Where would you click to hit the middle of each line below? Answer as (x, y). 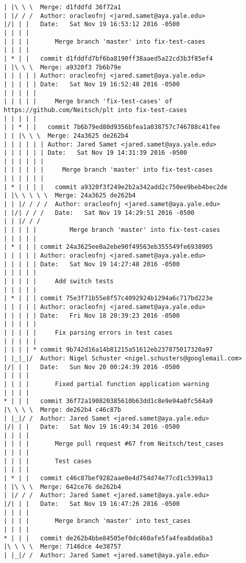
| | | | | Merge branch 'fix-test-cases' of (88, 102)
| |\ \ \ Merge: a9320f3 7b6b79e (63, 67)
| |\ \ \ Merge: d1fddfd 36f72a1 (63, 7)
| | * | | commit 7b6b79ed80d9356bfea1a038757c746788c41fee (112, 127)
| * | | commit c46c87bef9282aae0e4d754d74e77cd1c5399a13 (108, 478)
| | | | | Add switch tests (59, 281)
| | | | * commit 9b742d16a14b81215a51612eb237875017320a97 (108, 350)
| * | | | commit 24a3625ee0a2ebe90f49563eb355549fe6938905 (108, 247)
